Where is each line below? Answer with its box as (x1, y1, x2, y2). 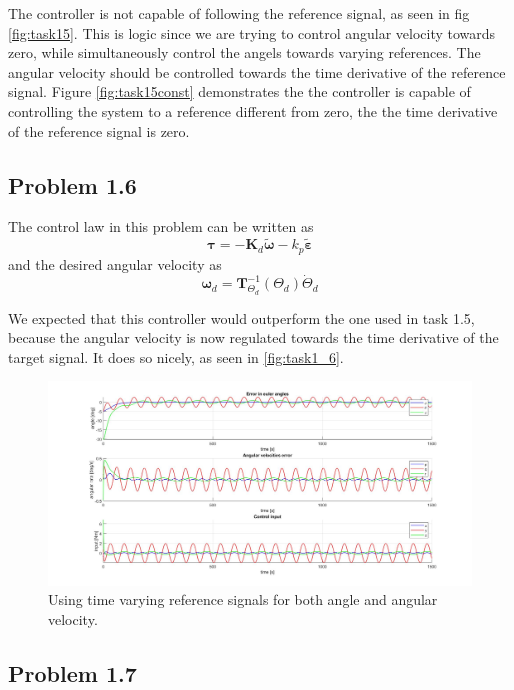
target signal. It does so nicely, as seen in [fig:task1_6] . (8, 346, 344, 367)
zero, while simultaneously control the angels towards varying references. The (8, 42, 481, 63)
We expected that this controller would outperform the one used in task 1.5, (8, 307, 475, 328)
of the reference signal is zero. (8, 120, 190, 141)
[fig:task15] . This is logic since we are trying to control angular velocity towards (8, 22, 496, 43)
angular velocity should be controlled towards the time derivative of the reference (8, 61, 506, 82)
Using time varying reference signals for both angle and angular (48, 589, 438, 610)
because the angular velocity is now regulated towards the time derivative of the (8, 327, 499, 348)
